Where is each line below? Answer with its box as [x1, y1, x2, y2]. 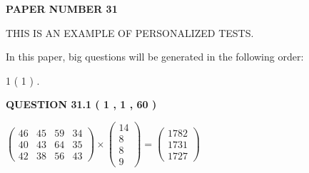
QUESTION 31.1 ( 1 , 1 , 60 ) [6, 97, 157, 112]
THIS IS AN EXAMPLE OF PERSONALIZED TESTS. [6, 25, 254, 40]
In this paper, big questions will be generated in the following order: [6, 49, 304, 64]
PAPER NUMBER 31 [6, 1, 118, 16]
